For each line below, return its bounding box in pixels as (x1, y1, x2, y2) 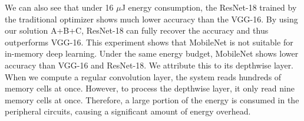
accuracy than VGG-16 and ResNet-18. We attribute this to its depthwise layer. (5, 58, 294, 71)
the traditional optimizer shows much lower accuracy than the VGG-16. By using (5, 12, 298, 25)
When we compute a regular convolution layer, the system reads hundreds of (5, 70, 282, 83)
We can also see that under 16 (5, 1, 114, 13)
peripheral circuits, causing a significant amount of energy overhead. (5, 105, 251, 117)
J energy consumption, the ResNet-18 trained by (121, 1, 297, 13)
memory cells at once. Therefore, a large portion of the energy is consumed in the (5, 93, 299, 106)
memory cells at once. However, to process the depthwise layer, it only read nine (5, 82, 295, 94)
